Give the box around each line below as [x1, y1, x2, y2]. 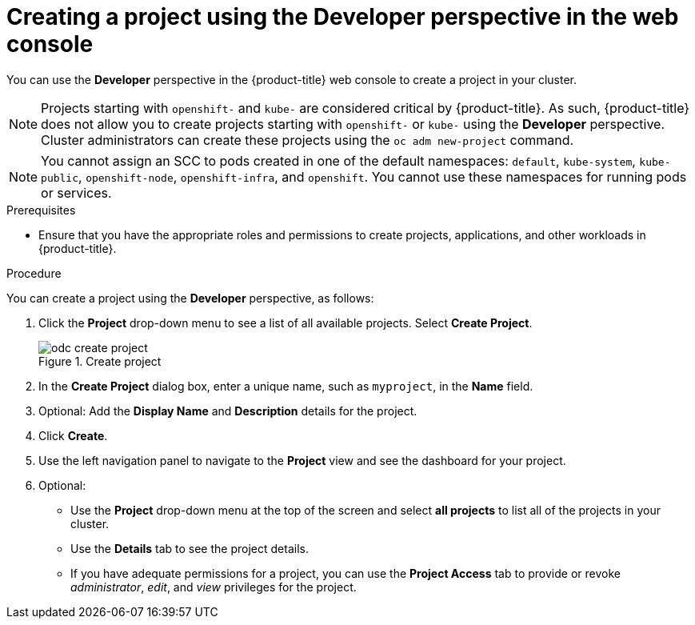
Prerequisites [6, 202, 76, 217]
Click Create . [38, 428, 108, 443]
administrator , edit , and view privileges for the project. [70, 579, 357, 594]
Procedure [6, 266, 62, 280]
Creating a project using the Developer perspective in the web [6, 3, 679, 30]
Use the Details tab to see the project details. [70, 541, 309, 555]
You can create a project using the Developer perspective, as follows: [6, 290, 374, 305]
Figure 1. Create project [38, 354, 162, 368]
